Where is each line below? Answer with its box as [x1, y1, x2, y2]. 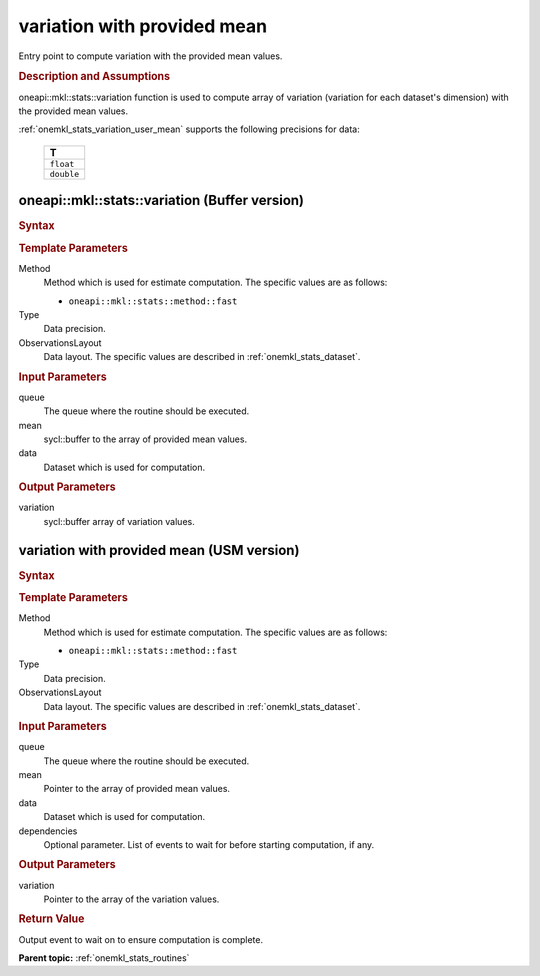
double [49, 168, 80, 179]
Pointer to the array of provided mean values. [43, 783, 230, 795]
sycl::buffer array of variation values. [43, 515, 195, 527]
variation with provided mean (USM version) [18, 541, 300, 559]
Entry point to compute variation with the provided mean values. [18, 50, 283, 62]
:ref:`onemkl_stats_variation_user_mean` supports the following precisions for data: [18, 123, 360, 135]
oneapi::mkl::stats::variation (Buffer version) [18, 192, 305, 209]
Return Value [18, 912, 85, 926]
